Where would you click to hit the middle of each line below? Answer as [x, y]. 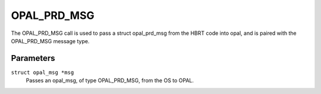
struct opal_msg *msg [43, 72]
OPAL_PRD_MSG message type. [50, 41]
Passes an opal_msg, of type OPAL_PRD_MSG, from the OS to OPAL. [110, 80]
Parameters [33, 58]
